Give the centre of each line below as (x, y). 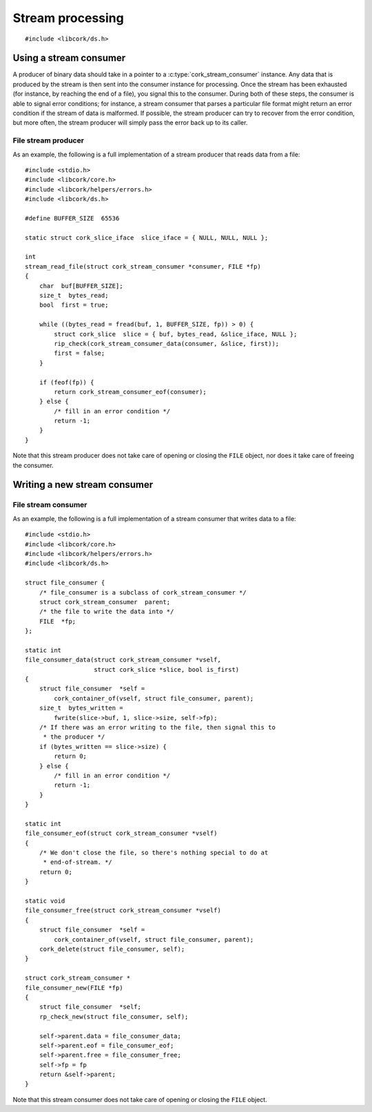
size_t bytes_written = (81, 708)
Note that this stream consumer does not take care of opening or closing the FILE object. (140, 1100)
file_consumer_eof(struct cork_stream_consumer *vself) (121, 833)
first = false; (80, 353)
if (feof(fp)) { (66, 382)
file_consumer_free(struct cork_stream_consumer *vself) (123, 910)
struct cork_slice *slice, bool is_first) (167, 669)
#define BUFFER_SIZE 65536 (72, 218)
